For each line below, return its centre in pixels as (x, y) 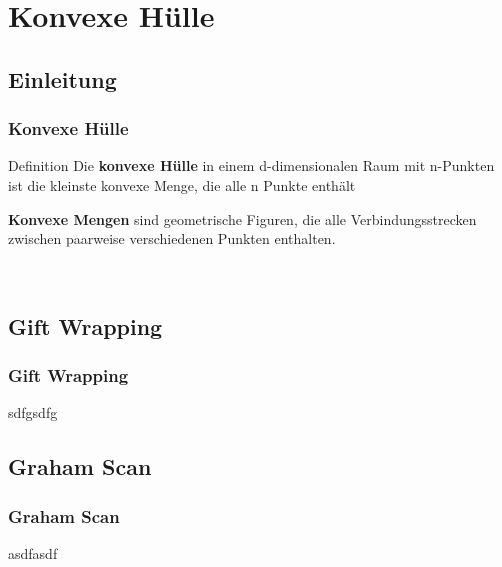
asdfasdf (33, 552)
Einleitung (62, 78)
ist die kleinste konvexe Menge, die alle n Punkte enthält (182, 184)
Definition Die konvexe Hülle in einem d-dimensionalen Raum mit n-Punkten (251, 165)
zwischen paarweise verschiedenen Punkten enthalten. (172, 238)
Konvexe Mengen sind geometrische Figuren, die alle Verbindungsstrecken (242, 218)
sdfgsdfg (33, 412)
